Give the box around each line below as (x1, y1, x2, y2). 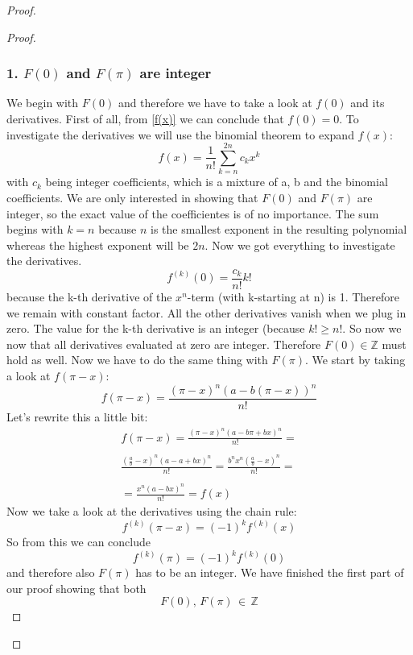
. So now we (342, 320, 402, 337)
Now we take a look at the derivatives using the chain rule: (6, 502, 297, 519)
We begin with (6, 94, 79, 111)
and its (350, 94, 385, 111)
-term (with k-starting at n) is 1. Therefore (187, 288, 399, 305)
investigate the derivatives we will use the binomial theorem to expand (6, 126, 354, 143)
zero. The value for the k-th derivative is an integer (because (6, 320, 305, 337)
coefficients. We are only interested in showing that (6, 189, 258, 205)
